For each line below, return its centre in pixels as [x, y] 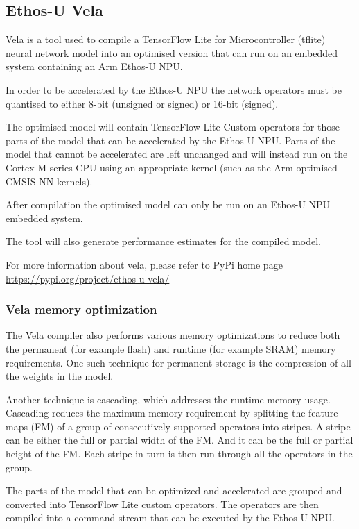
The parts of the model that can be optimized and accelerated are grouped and [174, 490]
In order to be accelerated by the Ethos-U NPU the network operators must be [174, 89]
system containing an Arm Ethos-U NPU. [94, 66]
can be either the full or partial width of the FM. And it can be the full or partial [179, 440]
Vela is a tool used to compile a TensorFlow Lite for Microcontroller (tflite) [166, 39]
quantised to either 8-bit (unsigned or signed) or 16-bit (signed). [142, 103]
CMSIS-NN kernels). [49, 181]
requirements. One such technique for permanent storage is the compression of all [178, 362]
